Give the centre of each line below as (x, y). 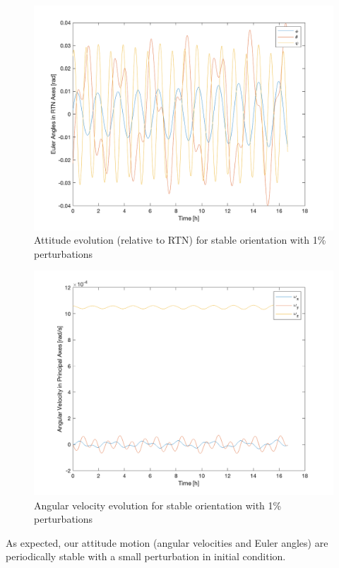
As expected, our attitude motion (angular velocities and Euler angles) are (167, 542)
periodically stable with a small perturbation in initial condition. (146, 556)
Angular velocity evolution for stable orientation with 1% (158, 505)
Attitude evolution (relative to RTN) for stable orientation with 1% (180, 240)
